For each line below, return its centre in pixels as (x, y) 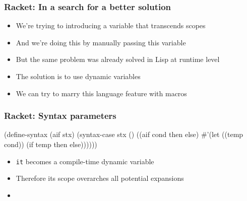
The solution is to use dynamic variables (78, 76)
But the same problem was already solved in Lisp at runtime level (118, 59)
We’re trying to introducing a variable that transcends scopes (111, 25)
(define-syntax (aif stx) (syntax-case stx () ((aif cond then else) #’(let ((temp (124, 134)
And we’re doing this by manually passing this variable (101, 42)
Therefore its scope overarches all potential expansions (100, 178)
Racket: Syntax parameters (60, 116)
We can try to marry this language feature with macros (101, 93)
